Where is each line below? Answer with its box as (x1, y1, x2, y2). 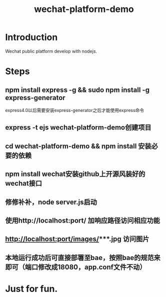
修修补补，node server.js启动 (5, 197, 97, 206)
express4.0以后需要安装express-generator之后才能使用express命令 (5, 107, 144, 113)
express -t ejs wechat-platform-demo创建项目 (5, 123, 151, 132)
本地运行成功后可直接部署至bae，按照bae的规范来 (5, 253, 161, 262)
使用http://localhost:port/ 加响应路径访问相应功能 (5, 216, 160, 224)
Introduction (5, 31, 58, 43)
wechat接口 (5, 179, 42, 188)
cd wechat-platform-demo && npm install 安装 (5, 141, 151, 150)
